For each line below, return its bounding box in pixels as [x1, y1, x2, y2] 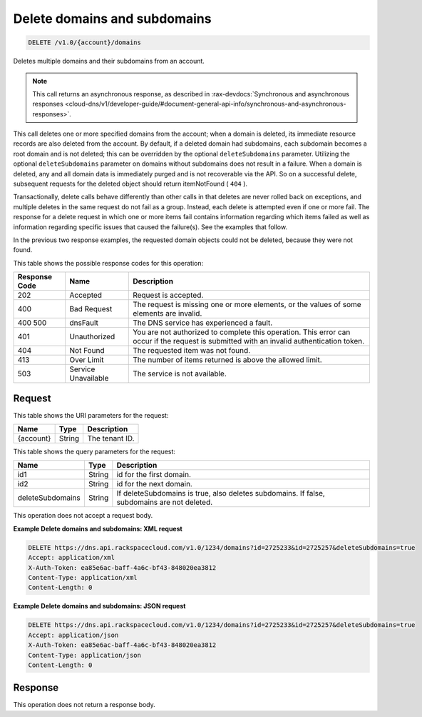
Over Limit [69, 355, 104, 365]
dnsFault [69, 318, 99, 328]
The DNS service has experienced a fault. [133, 318, 273, 328]
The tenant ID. [87, 433, 135, 443]
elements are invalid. [133, 309, 202, 319]
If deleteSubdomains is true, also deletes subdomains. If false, [116, 488, 326, 498]
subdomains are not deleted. [116, 497, 213, 507]
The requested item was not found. [133, 346, 251, 356]
